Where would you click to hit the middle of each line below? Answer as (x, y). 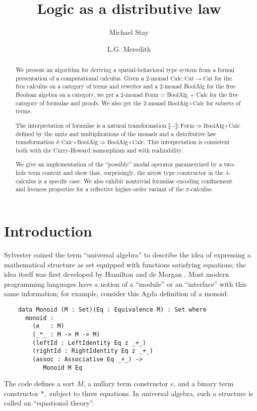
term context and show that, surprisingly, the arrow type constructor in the (126, 173)
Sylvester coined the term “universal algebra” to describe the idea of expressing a (128, 255)
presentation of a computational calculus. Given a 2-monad (92, 78)
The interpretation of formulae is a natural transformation (91, 125)
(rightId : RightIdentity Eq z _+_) (93, 351)
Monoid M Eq (63, 368)
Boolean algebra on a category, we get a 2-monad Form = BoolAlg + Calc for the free (127, 95)
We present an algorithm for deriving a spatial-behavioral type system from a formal (125, 70)
